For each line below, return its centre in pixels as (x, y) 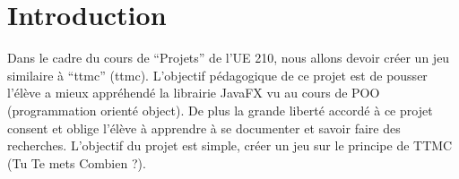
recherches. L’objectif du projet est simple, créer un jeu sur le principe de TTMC (230, 145)
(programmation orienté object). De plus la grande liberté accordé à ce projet (220, 110)
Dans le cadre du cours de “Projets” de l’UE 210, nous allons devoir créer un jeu (229, 58)
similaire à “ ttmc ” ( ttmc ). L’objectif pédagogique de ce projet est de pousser (217, 75)
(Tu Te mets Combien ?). (77, 162)
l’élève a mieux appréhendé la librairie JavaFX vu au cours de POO (194, 93)
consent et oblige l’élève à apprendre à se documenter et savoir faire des (204, 128)
